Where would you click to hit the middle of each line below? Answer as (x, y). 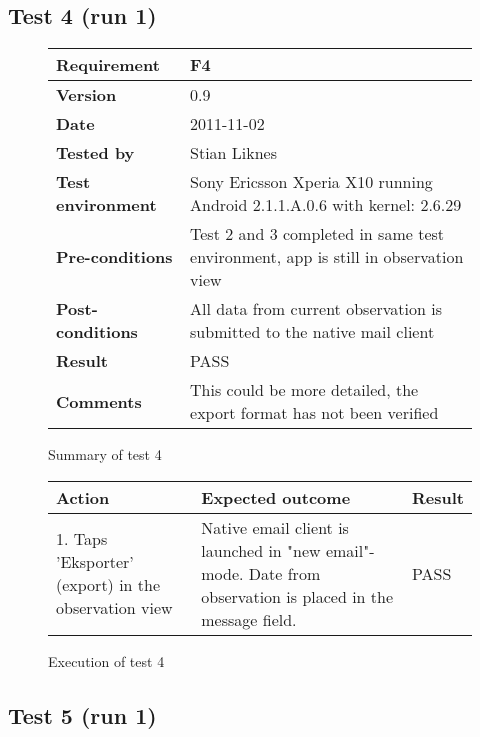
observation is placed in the (297, 596)
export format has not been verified (314, 413)
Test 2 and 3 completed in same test (317, 234)
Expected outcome (276, 497)
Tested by (95, 153)
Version (86, 95)
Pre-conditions (114, 257)
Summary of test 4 (105, 454)
